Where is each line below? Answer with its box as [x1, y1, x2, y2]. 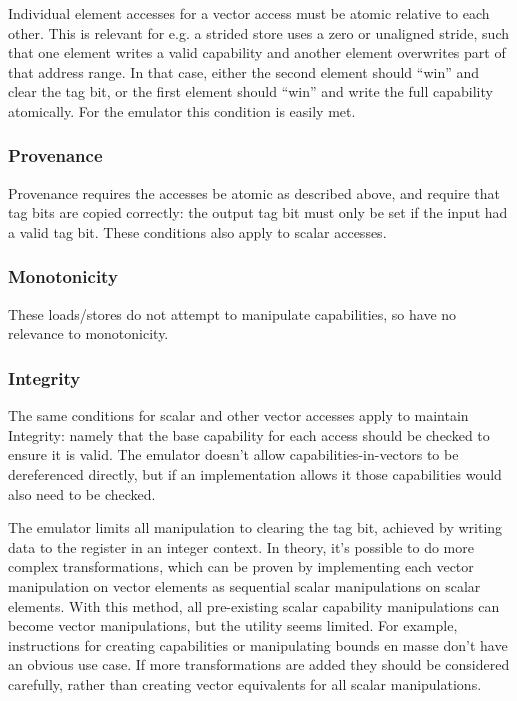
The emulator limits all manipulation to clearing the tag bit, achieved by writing [8, 517, 503, 538]
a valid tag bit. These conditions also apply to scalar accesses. [8, 221, 387, 242]
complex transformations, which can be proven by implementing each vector [8, 556, 474, 577]
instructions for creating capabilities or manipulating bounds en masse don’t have [8, 634, 508, 655]
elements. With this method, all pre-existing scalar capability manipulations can [8, 595, 500, 616]
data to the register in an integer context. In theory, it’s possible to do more [8, 536, 474, 557]
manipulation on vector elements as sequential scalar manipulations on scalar [8, 575, 481, 596]
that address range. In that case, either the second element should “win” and [8, 61, 480, 82]
